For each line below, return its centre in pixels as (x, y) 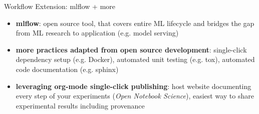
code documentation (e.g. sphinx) (67, 69)
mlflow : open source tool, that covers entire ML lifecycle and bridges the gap (135, 23)
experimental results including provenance (80, 105)
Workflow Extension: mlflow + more (60, 6)
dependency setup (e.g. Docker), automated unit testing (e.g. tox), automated (135, 59)
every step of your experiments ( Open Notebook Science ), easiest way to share (135, 96)
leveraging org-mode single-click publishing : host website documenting (134, 86)
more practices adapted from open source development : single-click (131, 49)
